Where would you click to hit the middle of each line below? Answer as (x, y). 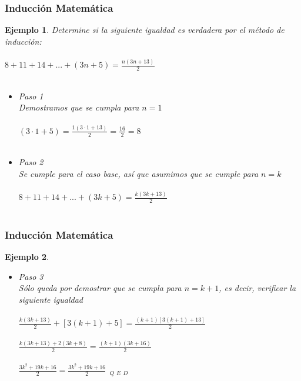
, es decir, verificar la (257, 288)
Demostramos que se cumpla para (79, 107)
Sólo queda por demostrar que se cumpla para (100, 288)
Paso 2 (31, 162)
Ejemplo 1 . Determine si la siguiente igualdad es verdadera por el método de (145, 30)
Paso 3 (31, 276)
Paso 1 (31, 96)
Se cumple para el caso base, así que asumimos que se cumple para (138, 173)
